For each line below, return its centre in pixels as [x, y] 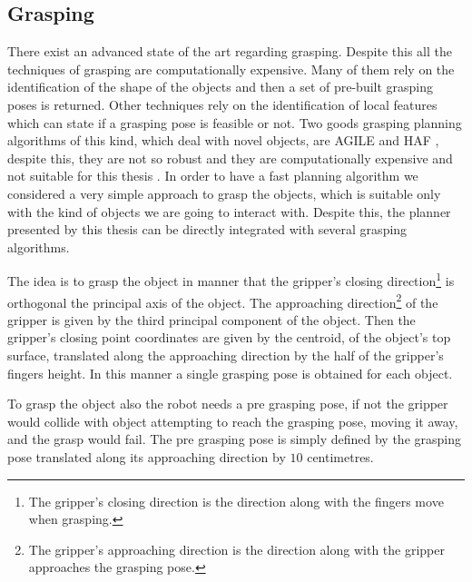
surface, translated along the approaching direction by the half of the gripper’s [226, 355]
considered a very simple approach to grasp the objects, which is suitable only [224, 193]
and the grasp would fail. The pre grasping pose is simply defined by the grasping [234, 439]
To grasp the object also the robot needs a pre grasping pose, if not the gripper [228, 404]
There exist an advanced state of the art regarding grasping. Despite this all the [230, 51]
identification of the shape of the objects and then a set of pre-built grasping [221, 87]
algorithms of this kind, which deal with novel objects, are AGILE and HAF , [223, 140]
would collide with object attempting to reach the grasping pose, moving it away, [233, 421]
